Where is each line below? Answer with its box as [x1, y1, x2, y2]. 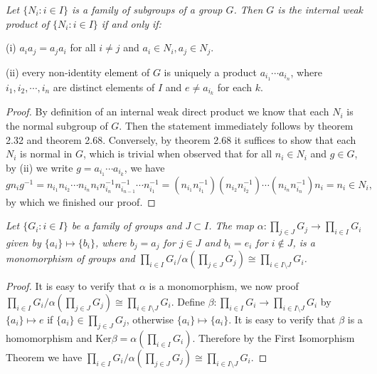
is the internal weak [277, 2, 363, 16]
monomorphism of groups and [6, 251, 135, 266]
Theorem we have [6, 349, 83, 364]
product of [6, 16, 50, 31]
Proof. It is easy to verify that [6, 279, 137, 294]
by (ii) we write [6, 160, 73, 175]
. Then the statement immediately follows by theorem [119, 118, 354, 133]
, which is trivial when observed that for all [83, 146, 272, 161]
